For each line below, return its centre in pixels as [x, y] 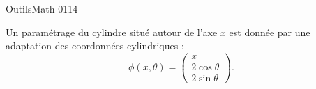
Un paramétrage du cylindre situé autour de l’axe [112, 32]
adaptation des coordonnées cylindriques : [95, 46]
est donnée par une [270, 32]
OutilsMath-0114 [42, 8]
